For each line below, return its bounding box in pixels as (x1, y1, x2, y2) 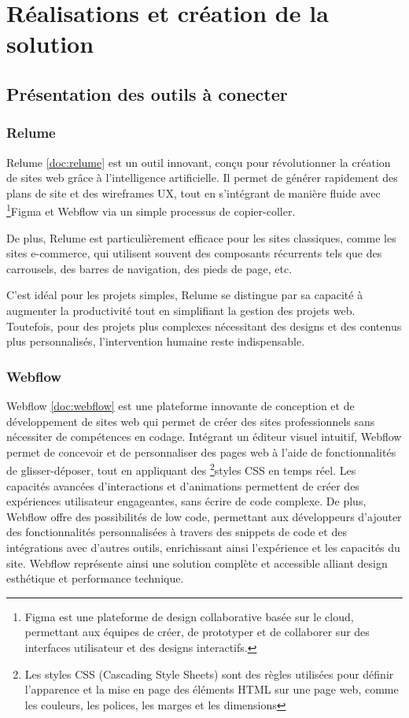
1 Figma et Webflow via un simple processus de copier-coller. (6, 201, 296, 219)
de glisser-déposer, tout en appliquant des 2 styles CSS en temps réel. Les (6, 460, 356, 478)
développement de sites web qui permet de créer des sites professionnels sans (6, 413, 375, 429)
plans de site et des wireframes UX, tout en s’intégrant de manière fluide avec (6, 184, 381, 201)
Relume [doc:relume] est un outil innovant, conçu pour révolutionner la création (6, 154, 391, 170)
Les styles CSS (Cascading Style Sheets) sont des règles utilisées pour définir (24, 665, 394, 682)
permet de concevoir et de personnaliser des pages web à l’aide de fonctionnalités (6, 443, 396, 460)
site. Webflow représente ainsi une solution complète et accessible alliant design (6, 554, 388, 571)
